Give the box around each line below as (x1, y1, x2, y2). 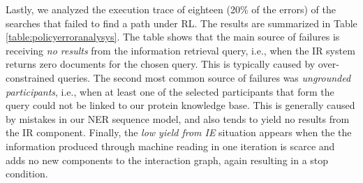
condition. (6, 166, 48, 181)
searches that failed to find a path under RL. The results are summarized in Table (6, 15, 357, 30)
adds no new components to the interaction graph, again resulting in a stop (6, 152, 329, 167)
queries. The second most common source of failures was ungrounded (57, 70, 351, 85)
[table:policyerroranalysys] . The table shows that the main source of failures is (6, 29, 340, 44)
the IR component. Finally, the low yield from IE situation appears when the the (6, 125, 352, 140)
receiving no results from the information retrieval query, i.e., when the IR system (6, 43, 355, 57)
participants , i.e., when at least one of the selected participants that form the (6, 84, 334, 98)
